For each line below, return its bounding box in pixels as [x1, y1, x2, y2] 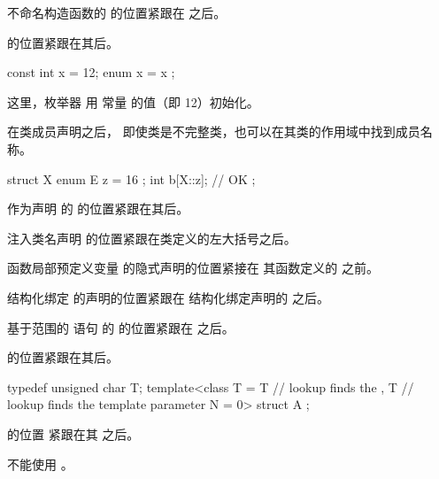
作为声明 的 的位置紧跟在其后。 [7, 199, 189, 218]
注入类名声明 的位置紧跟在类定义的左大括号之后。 [7, 228, 297, 247]
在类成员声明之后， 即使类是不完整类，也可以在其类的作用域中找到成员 [7, 122, 420, 141]
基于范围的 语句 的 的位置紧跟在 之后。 [7, 318, 235, 336]
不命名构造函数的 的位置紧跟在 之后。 [7, 4, 227, 21]
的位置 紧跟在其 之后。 [7, 424, 140, 443]
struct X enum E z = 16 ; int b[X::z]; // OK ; [7, 169, 256, 188]
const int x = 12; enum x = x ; [7, 63, 175, 81]
